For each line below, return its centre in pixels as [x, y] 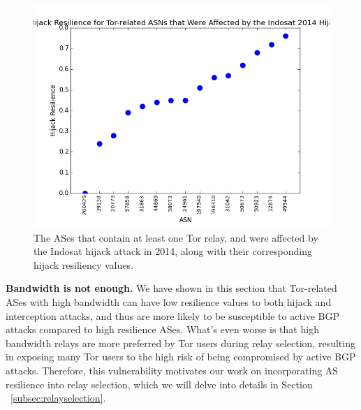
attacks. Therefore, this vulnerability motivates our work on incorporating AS [172, 370]
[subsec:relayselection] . [58, 398]
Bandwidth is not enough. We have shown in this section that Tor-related [171, 288]
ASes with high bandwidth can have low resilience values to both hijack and [169, 301]
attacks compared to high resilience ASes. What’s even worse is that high [162, 329]
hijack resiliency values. [83, 264]
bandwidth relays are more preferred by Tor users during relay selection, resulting [180, 343]
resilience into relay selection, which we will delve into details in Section [159, 384]
